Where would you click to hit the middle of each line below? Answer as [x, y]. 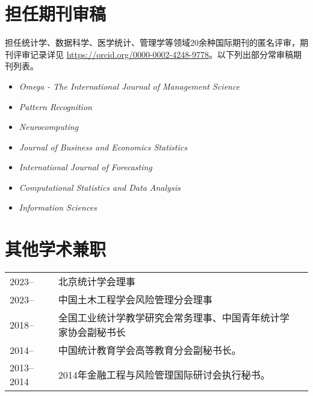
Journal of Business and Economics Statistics [103, 147]
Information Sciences [58, 207]
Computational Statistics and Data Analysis [100, 187]
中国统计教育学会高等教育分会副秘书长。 [150, 350]
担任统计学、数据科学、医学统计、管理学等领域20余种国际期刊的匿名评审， [152, 42]
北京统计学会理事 [97, 282]
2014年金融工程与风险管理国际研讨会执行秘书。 [164, 375]
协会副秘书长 [97, 332]
